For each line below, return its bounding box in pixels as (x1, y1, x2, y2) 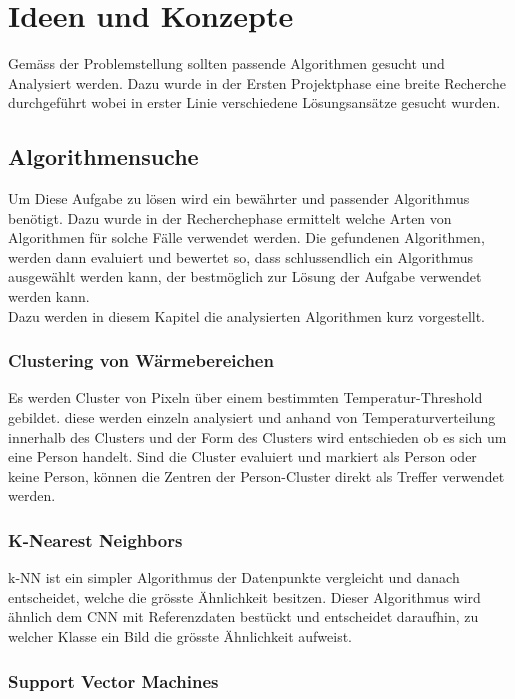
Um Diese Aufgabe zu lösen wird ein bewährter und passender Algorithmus (8, 188, 470, 209)
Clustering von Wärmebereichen (8, 348, 274, 373)
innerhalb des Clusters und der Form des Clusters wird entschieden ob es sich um (8, 426, 507, 447)
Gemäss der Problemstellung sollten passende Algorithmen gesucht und (8, 53, 445, 74)
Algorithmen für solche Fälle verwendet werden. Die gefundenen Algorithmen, (8, 227, 485, 248)
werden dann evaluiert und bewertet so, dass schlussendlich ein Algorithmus (8, 246, 474, 267)
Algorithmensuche (8, 141, 199, 172)
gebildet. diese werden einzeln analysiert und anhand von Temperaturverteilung (8, 407, 496, 428)
